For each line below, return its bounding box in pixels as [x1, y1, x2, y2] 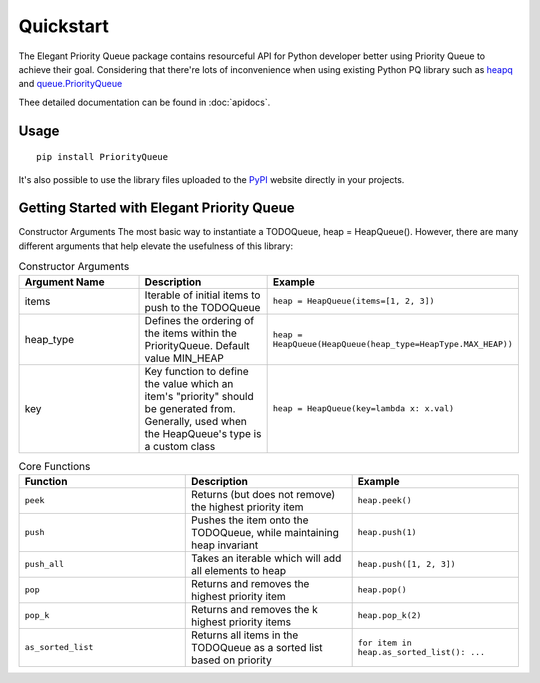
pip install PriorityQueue [36, 151, 169, 163]
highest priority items [191, 615, 292, 629]
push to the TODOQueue [144, 300, 261, 314]
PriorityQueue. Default [144, 338, 250, 352]
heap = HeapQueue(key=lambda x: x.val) [272, 403, 455, 414]
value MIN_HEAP [144, 351, 225, 365]
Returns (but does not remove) [191, 487, 336, 501]
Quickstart [18, 15, 110, 37]
